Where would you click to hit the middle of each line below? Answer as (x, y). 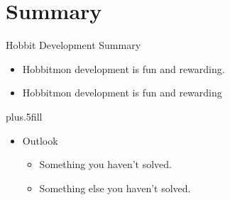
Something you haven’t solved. (105, 164)
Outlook (40, 140)
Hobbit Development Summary (73, 45)
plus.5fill (24, 116)
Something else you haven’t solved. (115, 188)
